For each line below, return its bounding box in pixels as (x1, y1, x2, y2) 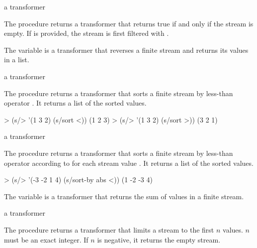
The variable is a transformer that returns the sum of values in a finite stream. (4, 191, 244, 201)
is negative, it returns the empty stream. (97, 234, 221, 245)
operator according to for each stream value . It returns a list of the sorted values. (4, 157, 254, 168)
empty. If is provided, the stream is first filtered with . (4, 28, 169, 38)
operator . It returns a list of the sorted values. (4, 98, 147, 108)
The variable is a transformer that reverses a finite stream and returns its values (4, 44, 249, 55)
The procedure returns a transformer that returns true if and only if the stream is (4, 18, 254, 28)
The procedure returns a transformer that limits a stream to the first (4, 224, 214, 235)
